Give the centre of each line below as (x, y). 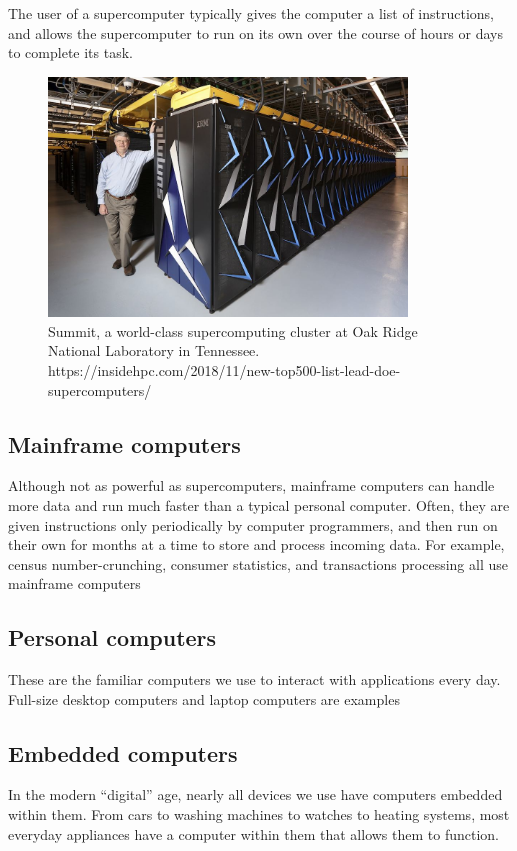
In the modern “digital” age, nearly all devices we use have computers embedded (255, 794)
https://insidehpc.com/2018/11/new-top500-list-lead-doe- (224, 369)
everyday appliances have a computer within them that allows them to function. (254, 833)
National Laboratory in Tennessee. (154, 350)
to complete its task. (70, 52)
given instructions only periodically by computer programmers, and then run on (253, 524)
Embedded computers (123, 752)
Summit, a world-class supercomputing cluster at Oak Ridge (233, 330)
